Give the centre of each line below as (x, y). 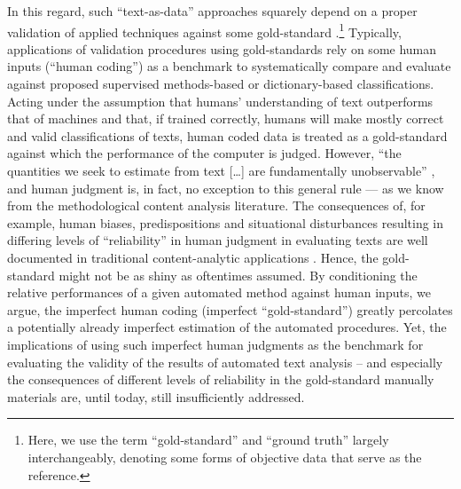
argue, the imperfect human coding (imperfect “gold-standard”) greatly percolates (230, 309)
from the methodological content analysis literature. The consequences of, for (216, 205)
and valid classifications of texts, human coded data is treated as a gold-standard (227, 135)
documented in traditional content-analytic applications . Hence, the (193, 257)
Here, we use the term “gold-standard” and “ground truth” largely (208, 440)
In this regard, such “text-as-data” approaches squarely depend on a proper (212, 11)
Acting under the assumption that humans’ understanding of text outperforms (220, 101)
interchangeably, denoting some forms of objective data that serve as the (225, 457)
